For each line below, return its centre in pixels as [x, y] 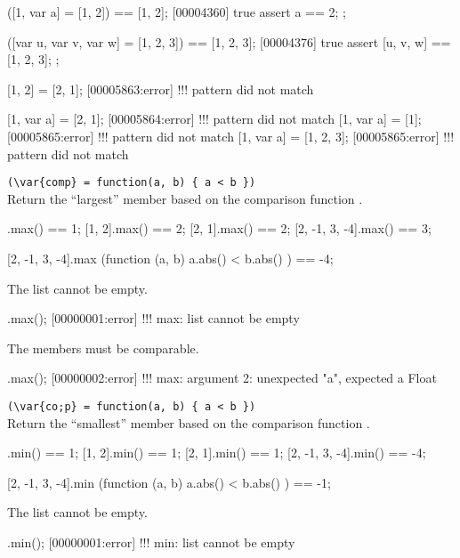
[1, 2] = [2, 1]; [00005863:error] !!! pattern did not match [161, 89]
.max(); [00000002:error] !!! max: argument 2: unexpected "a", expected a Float [222, 378]
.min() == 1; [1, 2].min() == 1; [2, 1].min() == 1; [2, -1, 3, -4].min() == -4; [217, 453]
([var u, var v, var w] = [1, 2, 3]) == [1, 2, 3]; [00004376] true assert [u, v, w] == [229, 41]
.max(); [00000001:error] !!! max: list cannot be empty [153, 318]
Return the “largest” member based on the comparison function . [185, 198]
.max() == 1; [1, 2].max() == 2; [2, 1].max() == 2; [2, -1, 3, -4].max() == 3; [219, 228]
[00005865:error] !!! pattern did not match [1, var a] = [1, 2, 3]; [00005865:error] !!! [231, 136]
